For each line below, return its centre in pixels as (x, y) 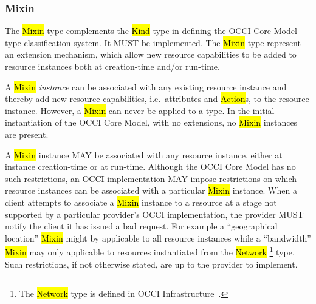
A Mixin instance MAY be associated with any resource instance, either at (144, 154)
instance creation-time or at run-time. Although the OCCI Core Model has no (150, 167)
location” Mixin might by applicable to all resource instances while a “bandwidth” (158, 238)
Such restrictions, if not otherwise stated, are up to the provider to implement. (151, 264)
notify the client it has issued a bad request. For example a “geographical (141, 226)
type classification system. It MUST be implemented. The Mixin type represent (153, 42)
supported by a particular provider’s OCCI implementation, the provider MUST (154, 214)
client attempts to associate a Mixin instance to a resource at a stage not (141, 202)
